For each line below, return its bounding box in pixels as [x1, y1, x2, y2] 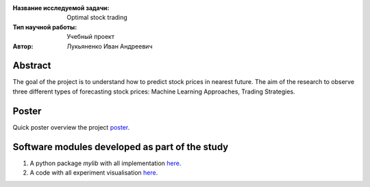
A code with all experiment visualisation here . [29, 169, 158, 177]
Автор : [12, 42, 34, 51]
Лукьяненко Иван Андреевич [66, 42, 153, 51]
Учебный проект [66, 33, 114, 41]
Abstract [12, 60, 51, 72]
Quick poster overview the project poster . [12, 123, 130, 131]
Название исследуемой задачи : [12, 4, 110, 12]
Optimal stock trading [66, 14, 128, 22]
